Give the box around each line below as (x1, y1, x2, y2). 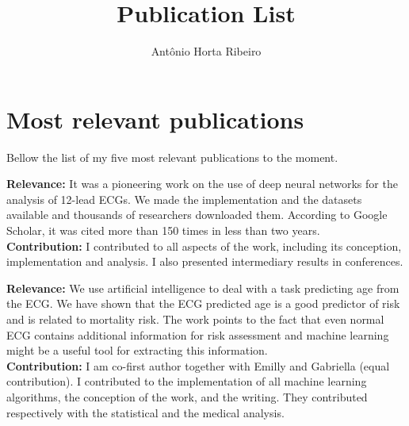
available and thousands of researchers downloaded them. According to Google (6, 206, 388, 223)
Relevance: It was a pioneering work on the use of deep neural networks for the (6, 175, 398, 192)
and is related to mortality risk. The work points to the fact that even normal (6, 311, 384, 327)
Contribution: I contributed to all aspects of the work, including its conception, (6, 237, 402, 254)
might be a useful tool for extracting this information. (6, 342, 268, 359)
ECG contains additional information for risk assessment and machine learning (6, 326, 389, 343)
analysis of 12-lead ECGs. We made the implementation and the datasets (6, 190, 362, 207)
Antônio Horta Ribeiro (151, 43, 262, 59)
